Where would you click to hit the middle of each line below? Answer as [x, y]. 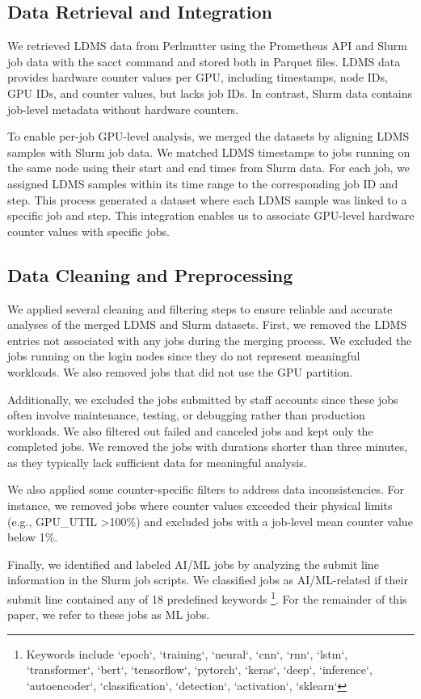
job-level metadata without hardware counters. [123, 109]
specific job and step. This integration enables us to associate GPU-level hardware [211, 215]
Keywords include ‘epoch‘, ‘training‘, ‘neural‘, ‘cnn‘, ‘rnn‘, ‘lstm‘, [187, 653]
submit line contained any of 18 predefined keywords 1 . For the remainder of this [207, 598]
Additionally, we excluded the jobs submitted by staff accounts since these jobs [203, 399]
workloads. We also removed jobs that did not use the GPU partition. [180, 371]
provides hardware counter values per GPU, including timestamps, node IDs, [198, 77]
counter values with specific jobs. [88, 231]
